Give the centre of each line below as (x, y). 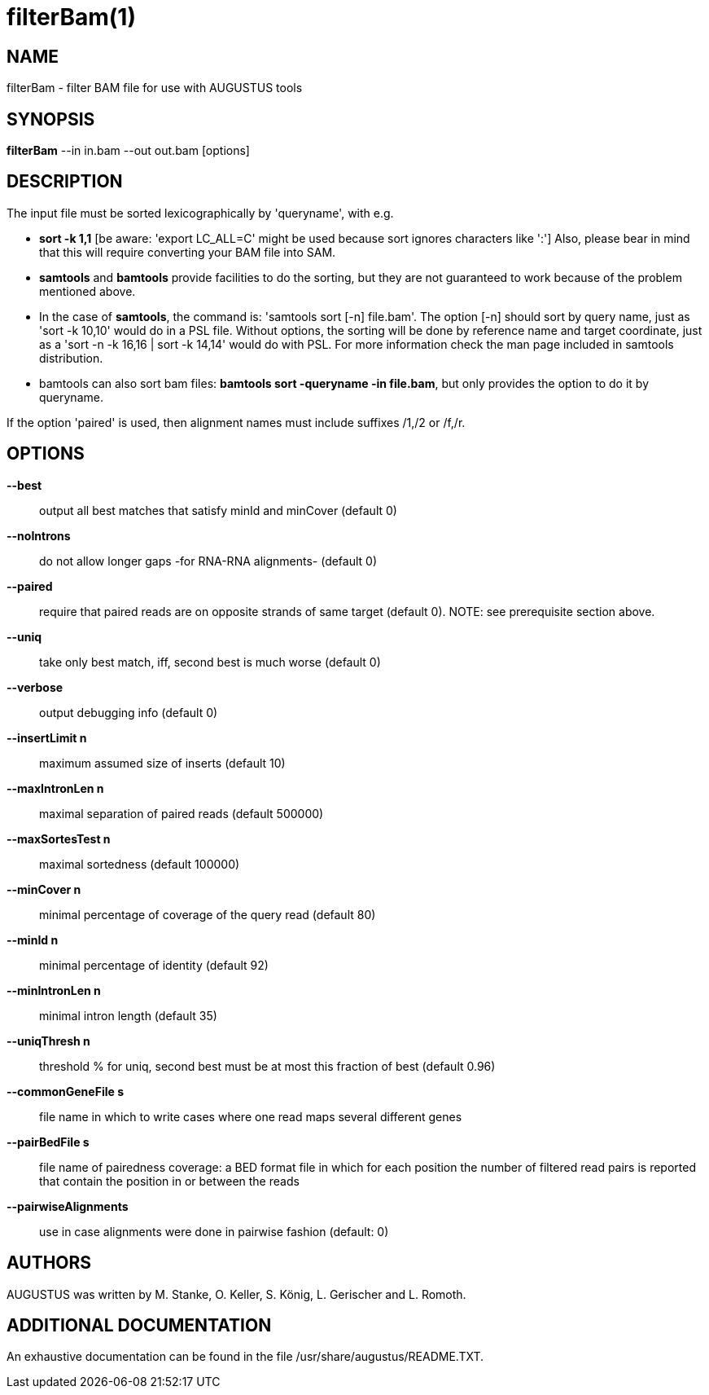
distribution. (71, 358)
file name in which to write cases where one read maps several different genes (251, 1116)
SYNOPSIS (51, 119)
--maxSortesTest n (59, 838)
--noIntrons (39, 535)
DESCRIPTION (65, 182)
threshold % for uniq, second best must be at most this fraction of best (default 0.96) (267, 1066)
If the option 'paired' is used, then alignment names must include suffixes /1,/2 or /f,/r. (236, 422)
